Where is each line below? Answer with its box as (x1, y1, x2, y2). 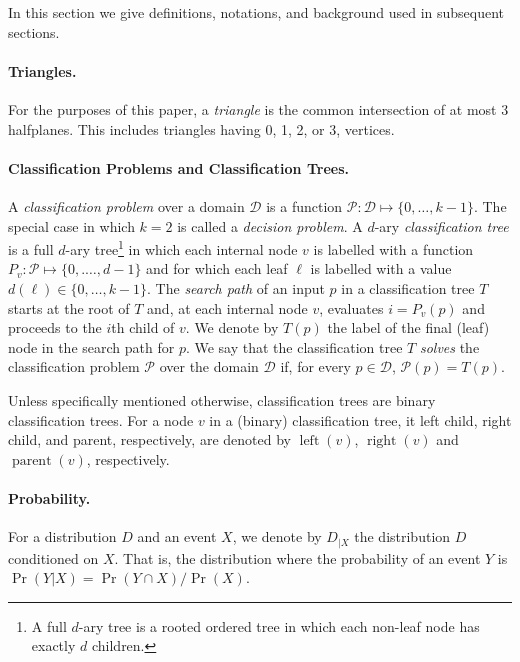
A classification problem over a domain (8, 195, 245, 216)
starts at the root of (8, 297, 130, 318)
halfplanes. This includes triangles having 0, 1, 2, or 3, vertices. (8, 118, 395, 139)
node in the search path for (8, 336, 175, 357)
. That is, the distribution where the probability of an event (114, 547, 481, 568)
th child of (111, 317, 175, 338)
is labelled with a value (310, 258, 452, 279)
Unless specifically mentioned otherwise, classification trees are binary (8, 389, 436, 410)
